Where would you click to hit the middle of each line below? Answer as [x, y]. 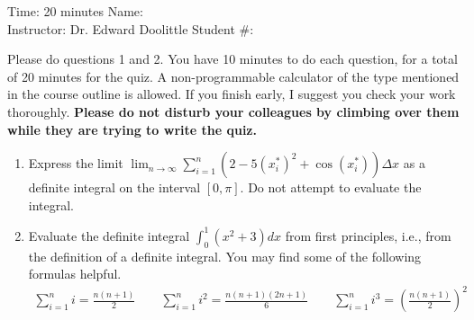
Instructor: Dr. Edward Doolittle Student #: [131, 28]
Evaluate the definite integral [109, 235]
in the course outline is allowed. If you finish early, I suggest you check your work [232, 94]
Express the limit [76, 163]
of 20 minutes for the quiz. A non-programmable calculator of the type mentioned [233, 76]
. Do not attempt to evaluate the [331, 187]
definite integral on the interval [114, 187]
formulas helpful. [75, 274]
